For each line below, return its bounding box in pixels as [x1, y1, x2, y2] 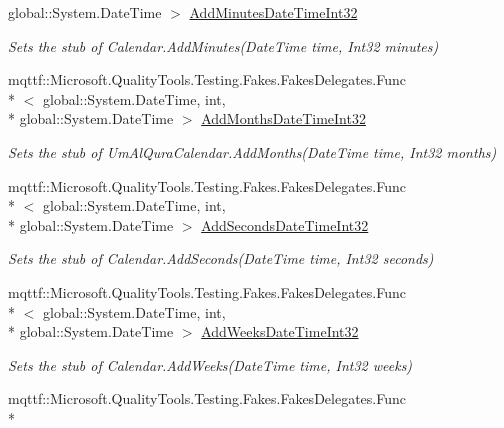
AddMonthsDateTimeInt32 [201, 108, 366, 129]
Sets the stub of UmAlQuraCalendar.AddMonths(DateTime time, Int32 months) [8, 141, 497, 162]
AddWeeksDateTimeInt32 [201, 321, 359, 342]
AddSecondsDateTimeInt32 [201, 214, 369, 235]
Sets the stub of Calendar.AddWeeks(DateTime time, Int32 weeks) [8, 354, 413, 375]
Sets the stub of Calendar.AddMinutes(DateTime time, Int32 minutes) [8, 35, 439, 56]
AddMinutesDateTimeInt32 [189, 2, 358, 22]
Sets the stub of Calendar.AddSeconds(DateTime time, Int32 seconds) [8, 248, 434, 269]
